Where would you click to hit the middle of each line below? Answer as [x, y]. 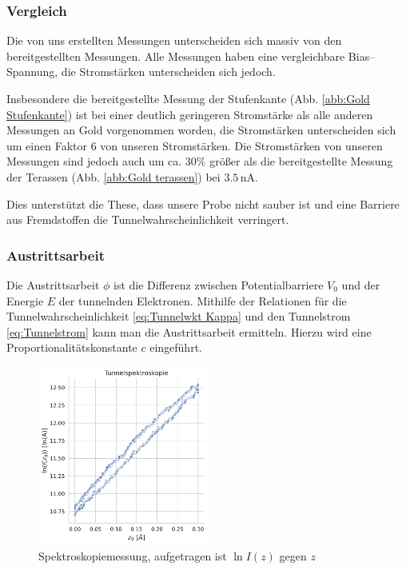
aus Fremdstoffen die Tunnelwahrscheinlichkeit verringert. [148, 219]
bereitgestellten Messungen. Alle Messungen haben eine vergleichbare [176, 56]
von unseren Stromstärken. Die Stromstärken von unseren [241, 145]
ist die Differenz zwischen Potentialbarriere [219, 284]
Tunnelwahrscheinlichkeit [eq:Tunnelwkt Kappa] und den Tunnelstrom [179, 316]
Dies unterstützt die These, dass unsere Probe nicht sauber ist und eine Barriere [203, 203]
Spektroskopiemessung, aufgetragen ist [133, 555]
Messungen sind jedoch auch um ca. [94, 161]
